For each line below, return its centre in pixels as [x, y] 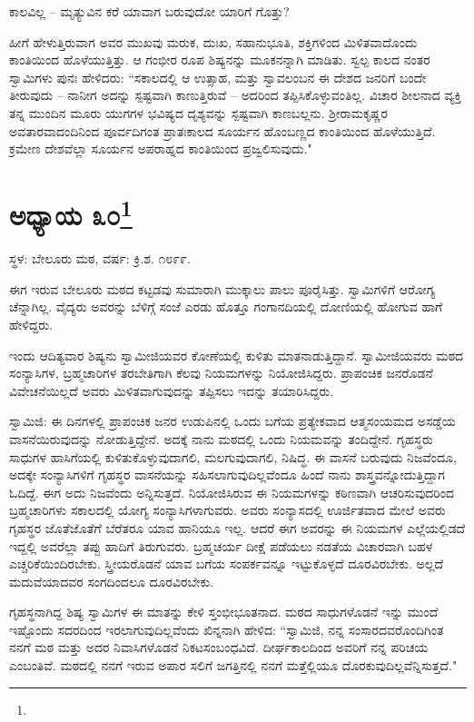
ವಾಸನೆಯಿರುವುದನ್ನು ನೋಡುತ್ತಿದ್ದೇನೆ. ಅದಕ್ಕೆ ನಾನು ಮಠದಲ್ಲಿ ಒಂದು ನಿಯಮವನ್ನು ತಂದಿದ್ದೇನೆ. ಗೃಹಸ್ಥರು [221, 438]
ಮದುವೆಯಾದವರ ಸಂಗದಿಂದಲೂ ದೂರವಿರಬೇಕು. [112, 581]
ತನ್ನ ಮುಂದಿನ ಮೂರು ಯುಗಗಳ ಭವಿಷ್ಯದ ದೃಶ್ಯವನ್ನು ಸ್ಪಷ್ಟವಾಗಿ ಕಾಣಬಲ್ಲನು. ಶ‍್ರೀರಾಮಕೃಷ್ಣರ [198, 112]
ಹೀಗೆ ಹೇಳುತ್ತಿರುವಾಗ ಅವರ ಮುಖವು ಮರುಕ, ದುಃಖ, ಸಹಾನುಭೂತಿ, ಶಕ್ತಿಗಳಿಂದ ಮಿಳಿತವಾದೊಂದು [213, 41]
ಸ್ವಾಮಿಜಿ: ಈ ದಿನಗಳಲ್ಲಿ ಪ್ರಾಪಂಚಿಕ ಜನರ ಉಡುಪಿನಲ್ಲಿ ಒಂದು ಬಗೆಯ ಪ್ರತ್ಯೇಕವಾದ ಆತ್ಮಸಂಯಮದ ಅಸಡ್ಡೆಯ [232, 421]
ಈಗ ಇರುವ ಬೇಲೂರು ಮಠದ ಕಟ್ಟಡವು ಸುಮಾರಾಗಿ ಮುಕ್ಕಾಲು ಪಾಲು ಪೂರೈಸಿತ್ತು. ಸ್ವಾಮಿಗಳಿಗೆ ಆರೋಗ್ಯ [222, 288]
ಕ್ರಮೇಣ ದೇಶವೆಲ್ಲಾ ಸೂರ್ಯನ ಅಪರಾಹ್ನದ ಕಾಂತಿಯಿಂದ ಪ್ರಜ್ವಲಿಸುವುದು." [161, 148]
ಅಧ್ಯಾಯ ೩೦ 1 [71, 213]
